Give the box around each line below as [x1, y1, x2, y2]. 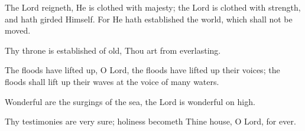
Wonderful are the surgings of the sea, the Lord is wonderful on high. [5, 95, 255, 107]
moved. [5, 24, 31, 37]
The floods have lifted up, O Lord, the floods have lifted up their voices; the [5, 64, 280, 76]
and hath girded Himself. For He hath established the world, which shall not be [5, 12, 293, 25]
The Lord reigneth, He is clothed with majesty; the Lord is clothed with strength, [5, 1, 301, 13]
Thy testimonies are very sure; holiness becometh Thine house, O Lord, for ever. [5, 115, 296, 127]
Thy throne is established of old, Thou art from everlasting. [5, 44, 221, 56]
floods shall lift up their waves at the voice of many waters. [5, 75, 219, 87]
